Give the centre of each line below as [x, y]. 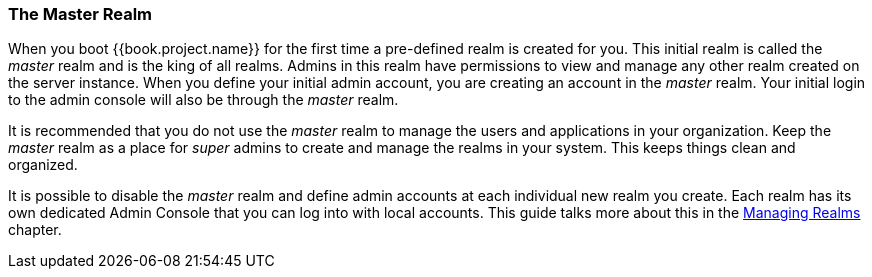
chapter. [35, 230]
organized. [43, 165]
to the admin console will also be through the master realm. [203, 100]
